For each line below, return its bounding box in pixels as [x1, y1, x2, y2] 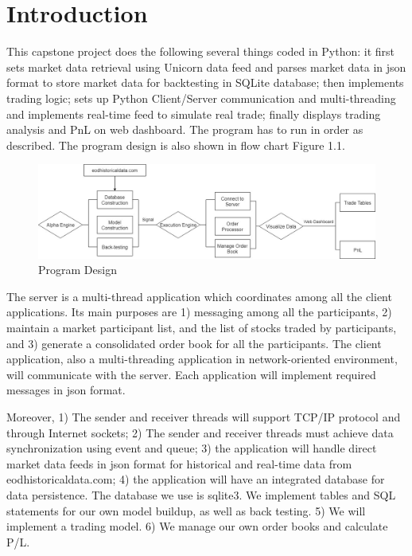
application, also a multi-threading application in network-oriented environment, [6, 350, 398, 367]
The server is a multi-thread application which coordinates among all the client [6, 288, 392, 304]
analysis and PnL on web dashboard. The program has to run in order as [6, 121, 363, 138]
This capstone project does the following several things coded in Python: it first [6, 43, 395, 60]
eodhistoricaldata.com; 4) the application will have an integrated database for [6, 471, 385, 487]
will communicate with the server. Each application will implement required [6, 366, 376, 382]
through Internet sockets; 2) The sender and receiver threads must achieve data [6, 424, 394, 440]
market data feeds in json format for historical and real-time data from [6, 455, 352, 472]
